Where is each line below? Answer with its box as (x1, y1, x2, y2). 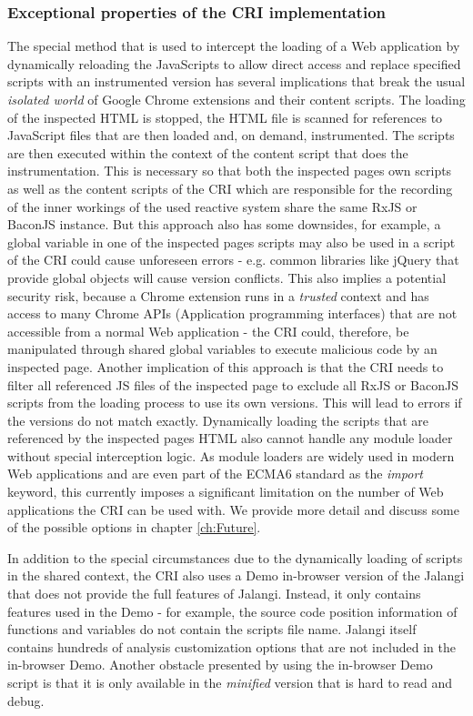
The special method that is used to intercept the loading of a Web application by (7, 36, 460, 55)
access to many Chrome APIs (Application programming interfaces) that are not (7, 304, 458, 323)
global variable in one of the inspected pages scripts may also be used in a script (7, 232, 456, 251)
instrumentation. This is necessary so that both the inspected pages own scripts (7, 161, 452, 180)
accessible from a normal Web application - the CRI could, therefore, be (7, 321, 409, 340)
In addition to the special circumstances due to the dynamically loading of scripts (7, 548, 463, 567)
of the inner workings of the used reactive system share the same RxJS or (7, 197, 418, 216)
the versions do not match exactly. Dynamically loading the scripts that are (7, 410, 429, 429)
